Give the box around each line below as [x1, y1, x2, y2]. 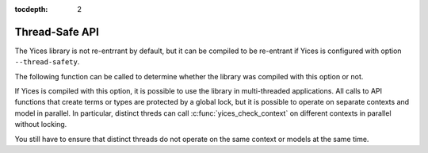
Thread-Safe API [14, 25, 99, 39]
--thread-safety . [14, 57, 80, 67]
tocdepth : [14, 5, 48, 13]
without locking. [14, 120, 67, 129]
